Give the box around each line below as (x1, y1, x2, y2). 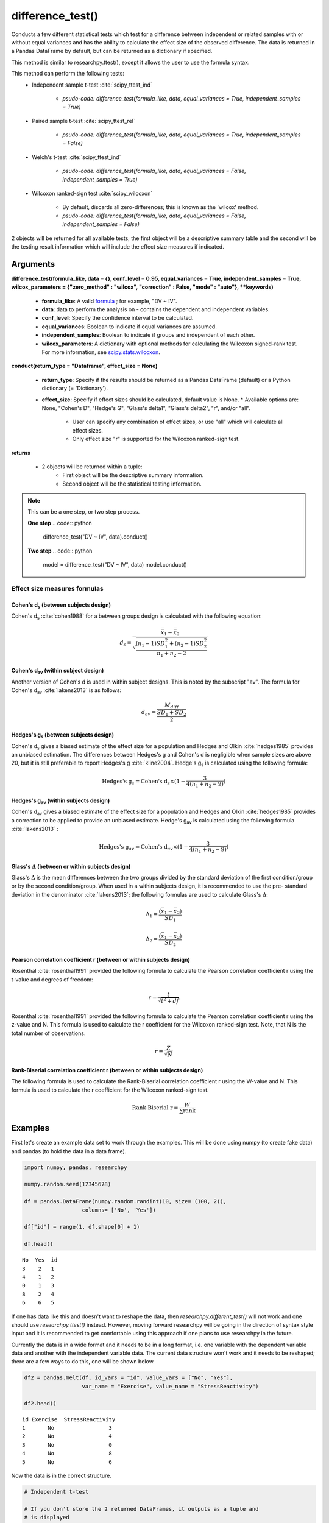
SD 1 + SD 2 (157, 708, 186, 717)
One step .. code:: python (27, 519, 93, 526)
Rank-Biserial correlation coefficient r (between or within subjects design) (11, 1066, 203, 1073)
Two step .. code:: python (27, 547, 93, 554)
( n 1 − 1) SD (135, 640, 166, 648)
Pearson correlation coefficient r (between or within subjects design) (11, 956, 190, 963)
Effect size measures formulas (11, 584, 104, 593)
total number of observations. (11, 1030, 86, 1037)
